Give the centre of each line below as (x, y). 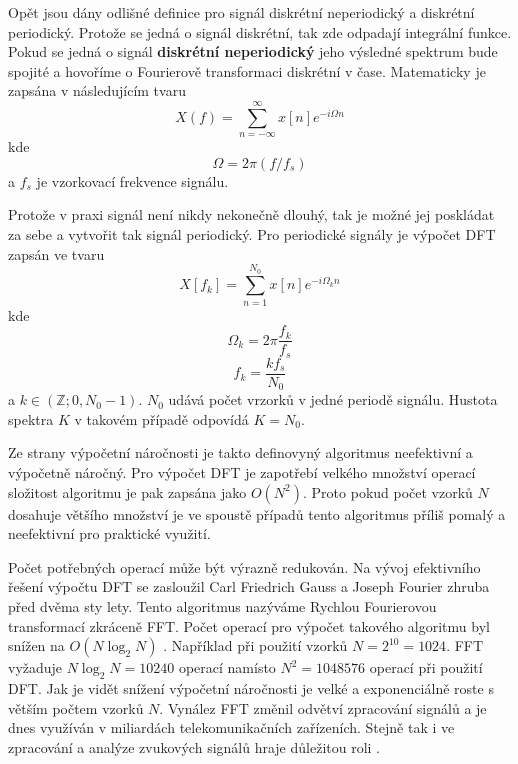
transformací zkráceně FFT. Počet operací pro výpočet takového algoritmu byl (249, 625)
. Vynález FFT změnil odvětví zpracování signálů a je (323, 707)
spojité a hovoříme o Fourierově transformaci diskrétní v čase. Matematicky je (247, 70)
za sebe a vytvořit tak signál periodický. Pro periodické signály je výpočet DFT (252, 233)
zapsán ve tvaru (56, 253)
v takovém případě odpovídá (161, 418)
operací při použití (426, 667)
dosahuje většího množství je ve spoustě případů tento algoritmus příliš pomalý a (257, 513)
